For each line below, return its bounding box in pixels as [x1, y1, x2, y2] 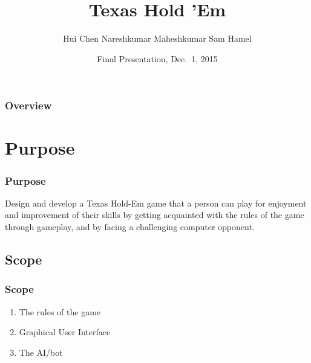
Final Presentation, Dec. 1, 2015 [97, 52, 218, 65]
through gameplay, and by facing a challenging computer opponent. [5, 220, 255, 233]
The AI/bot [19, 345, 63, 358]
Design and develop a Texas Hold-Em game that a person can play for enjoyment [5, 196, 307, 209]
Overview [5, 98, 52, 113]
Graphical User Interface [19, 326, 111, 338]
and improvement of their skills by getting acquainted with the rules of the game [5, 208, 304, 221]
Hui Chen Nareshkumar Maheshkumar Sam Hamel [63, 32, 252, 45]
